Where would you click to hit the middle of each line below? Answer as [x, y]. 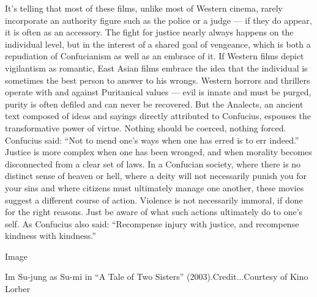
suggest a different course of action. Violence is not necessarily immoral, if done [154, 200]
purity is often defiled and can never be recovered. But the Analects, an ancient [154, 104]
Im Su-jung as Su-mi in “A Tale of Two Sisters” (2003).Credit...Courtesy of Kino [157, 277]
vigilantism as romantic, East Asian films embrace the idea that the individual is [156, 68]
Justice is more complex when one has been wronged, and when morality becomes [158, 152]
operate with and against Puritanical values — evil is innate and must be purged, [158, 92]
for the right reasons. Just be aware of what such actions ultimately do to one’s [154, 212]
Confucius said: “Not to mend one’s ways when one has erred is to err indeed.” [152, 140]
